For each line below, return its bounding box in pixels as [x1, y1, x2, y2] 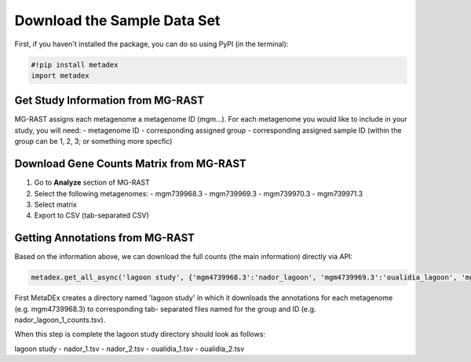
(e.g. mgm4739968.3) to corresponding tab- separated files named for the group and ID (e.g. [14, 304, 316, 313]
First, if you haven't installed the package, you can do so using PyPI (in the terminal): [14, 39, 289, 49]
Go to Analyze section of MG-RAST [34, 177, 151, 188]
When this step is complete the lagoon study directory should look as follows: [14, 330, 266, 339]
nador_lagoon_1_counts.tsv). [14, 315, 106, 324]
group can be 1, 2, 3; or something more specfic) [14, 137, 173, 146]
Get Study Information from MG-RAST [14, 94, 204, 108]
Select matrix [34, 199, 78, 209]
